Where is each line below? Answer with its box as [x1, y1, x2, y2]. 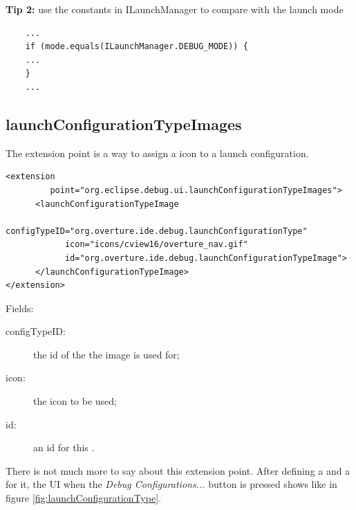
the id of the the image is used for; [33, 347, 180, 361]
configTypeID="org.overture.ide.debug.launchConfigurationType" [6, 226, 308, 236]
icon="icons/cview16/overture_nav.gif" [64, 239, 248, 250]
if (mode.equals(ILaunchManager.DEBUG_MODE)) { [25, 42, 248, 52]
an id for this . [33, 440, 95, 455]
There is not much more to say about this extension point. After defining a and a [6, 463, 350, 477]
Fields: [6, 300, 34, 315]
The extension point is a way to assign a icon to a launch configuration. [6, 145, 309, 160]
